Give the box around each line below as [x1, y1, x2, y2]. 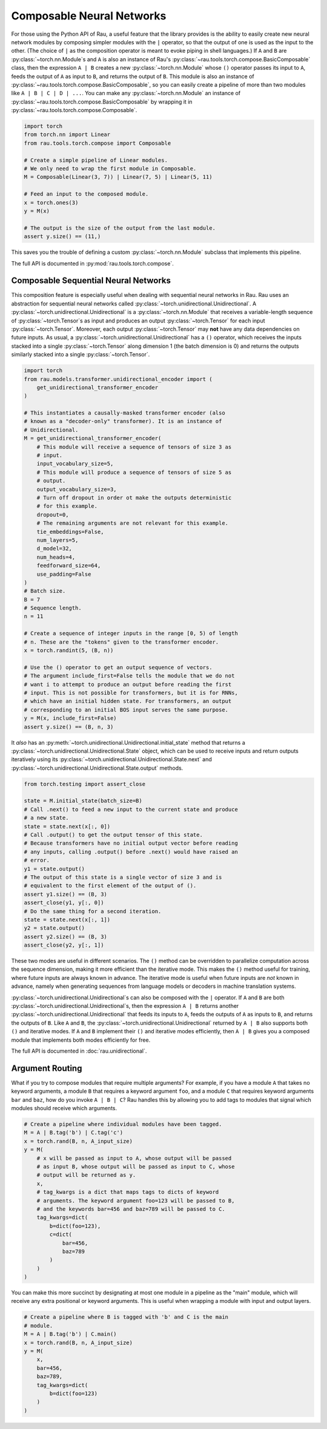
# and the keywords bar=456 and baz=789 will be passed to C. [36, 1205, 225, 1212]
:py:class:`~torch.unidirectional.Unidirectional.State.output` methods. [11, 764, 183, 771]
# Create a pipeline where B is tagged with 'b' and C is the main [24, 1314, 229, 1321]
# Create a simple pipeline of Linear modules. [24, 156, 168, 164]
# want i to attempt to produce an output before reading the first [24, 681, 232, 688]
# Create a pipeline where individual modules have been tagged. [24, 1121, 222, 1128]
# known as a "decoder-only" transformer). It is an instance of [24, 418, 222, 425]
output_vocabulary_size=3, [36, 485, 117, 493]
